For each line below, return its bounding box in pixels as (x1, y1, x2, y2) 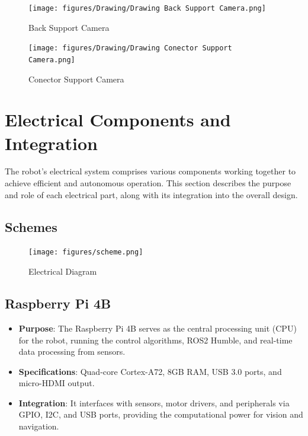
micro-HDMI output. (18, 377, 95, 389)
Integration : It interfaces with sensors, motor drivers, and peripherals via (18, 396, 290, 409)
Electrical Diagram (28, 265, 97, 278)
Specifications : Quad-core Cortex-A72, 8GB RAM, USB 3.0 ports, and (18, 365, 282, 377)
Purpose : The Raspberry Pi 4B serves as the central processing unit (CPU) (18, 322, 297, 334)
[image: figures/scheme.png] (28, 248, 143, 257)
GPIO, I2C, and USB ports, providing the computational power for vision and (18, 408, 303, 421)
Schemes (5, 217, 57, 235)
